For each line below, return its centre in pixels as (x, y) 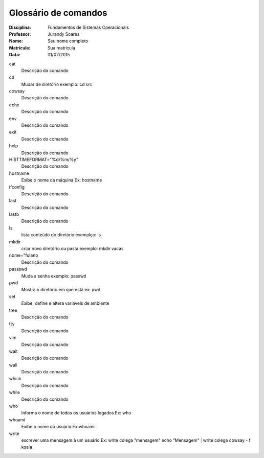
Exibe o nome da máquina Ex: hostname (62, 180)
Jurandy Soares (64, 34)
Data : (15, 55)
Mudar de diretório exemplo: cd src (57, 84)
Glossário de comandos (58, 13)
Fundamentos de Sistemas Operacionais (88, 27)
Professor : (20, 34)
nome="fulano (24, 255)
